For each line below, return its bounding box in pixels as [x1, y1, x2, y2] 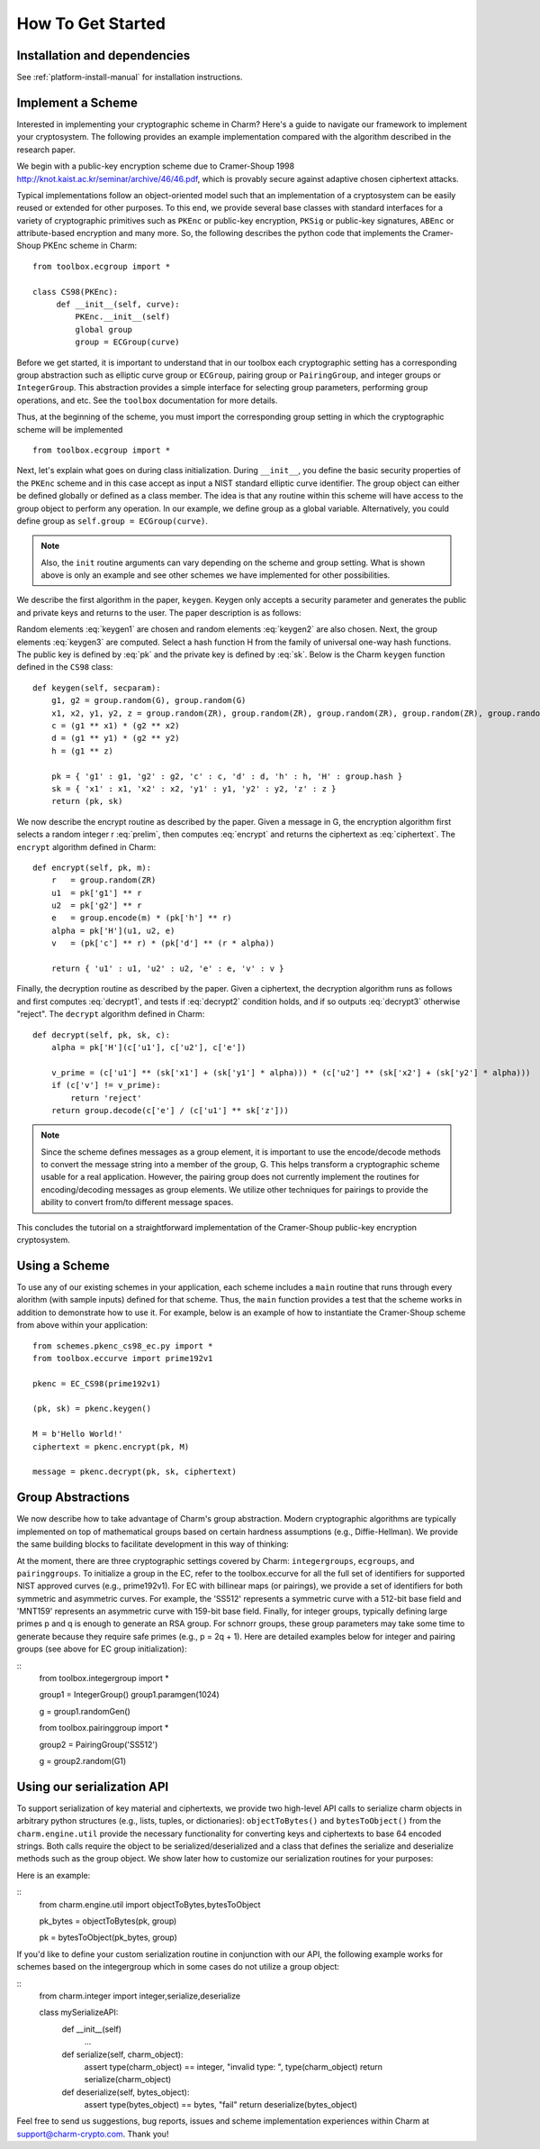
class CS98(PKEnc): [32, 287, 119, 297]
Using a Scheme [16, 1257, 110, 1273]
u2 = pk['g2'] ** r [50, 901, 142, 910]
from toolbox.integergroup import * [39, 1673, 170, 1684]
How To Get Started [16, 14, 166, 33]
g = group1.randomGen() [39, 1705, 130, 1716]
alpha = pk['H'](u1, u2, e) [50, 925, 175, 936]
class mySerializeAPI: [39, 2007, 119, 2018]
